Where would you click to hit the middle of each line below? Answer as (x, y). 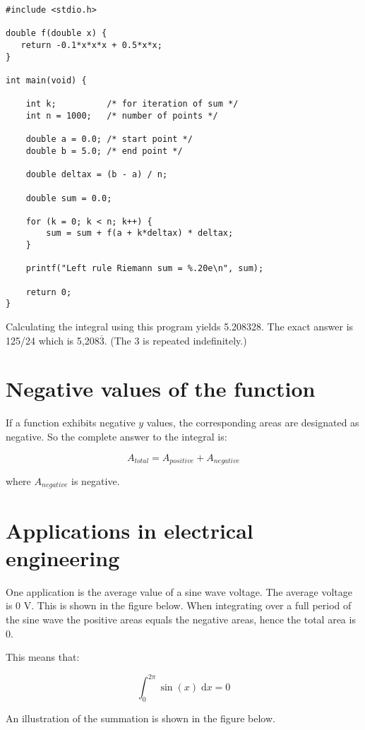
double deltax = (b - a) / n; (97, 175)
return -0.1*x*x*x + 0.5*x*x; (91, 45)
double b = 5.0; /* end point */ (104, 151)
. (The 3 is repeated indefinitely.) (175, 340)
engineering (63, 557)
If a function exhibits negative (71, 423)
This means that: (43, 657)
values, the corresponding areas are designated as (253, 423)
